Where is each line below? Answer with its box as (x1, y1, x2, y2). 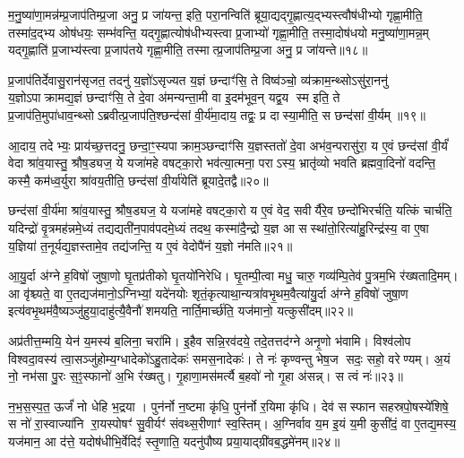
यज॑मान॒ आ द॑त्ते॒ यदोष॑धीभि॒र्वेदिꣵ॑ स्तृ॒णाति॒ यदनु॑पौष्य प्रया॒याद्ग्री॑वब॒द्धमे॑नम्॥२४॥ (8, 431, 340, 450)
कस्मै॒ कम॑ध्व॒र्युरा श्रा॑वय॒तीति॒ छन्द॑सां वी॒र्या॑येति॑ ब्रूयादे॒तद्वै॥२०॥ (8, 170, 269, 189)
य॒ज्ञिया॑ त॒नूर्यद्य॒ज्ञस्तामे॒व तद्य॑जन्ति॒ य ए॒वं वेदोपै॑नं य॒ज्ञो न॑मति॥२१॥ (8, 236, 293, 255)
